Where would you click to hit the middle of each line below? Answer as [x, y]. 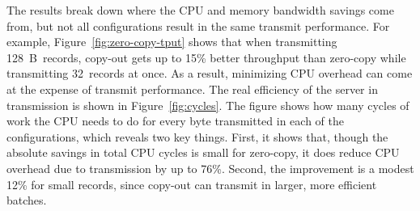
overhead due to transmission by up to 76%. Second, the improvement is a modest [210, 168]
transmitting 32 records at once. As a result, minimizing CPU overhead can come [210, 73]
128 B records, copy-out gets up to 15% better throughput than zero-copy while [206, 57]
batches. [27, 200]
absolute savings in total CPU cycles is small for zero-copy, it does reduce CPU [203, 152]
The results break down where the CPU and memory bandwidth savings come [200, 10]
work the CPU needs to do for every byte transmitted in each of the [175, 121]
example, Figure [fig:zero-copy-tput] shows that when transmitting [172, 42]
